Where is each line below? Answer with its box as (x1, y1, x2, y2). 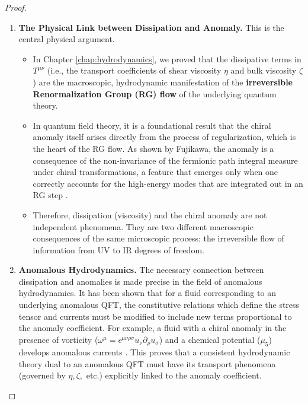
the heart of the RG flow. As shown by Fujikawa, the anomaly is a (33, 142, 274, 154)
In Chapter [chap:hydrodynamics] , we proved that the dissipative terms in (33, 52, 301, 65)
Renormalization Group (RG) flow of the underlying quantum (33, 87, 277, 100)
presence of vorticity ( (18, 333, 98, 345)
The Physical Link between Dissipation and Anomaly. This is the (18, 21, 284, 33)
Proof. (5, 1, 27, 13)
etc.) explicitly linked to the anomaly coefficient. (86, 369, 262, 381)
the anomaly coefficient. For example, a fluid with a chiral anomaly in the (18, 322, 287, 334)
